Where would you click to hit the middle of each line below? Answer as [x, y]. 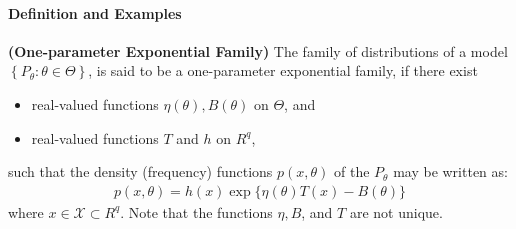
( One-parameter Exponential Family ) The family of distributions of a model [258, 50]
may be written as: [450, 171]
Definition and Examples [95, 12]
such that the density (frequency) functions [140, 171]
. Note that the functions [196, 211]
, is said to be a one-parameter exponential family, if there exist [283, 70]
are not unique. [396, 211]
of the [352, 171]
